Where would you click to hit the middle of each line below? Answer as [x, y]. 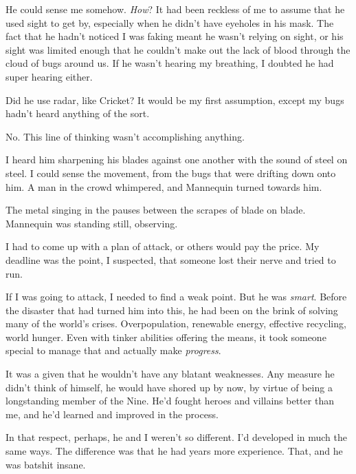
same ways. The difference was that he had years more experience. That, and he [174, 451]
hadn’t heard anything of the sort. [78, 113]
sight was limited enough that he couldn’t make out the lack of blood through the [178, 49]
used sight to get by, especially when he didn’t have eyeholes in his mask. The [170, 22]
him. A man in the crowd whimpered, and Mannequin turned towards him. [164, 186]
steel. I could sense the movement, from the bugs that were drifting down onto [171, 173]
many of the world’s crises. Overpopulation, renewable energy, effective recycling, [176, 323]
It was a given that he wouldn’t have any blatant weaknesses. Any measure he [170, 374]
